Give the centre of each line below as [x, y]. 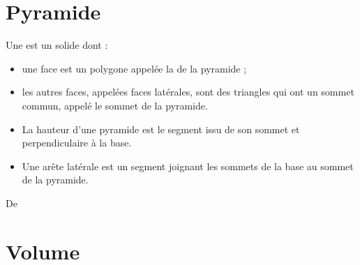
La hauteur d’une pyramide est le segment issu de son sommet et [161, 129]
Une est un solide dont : [57, 45]
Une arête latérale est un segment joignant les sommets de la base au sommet [188, 166]
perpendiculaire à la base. [77, 143]
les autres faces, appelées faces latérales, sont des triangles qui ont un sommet [188, 92]
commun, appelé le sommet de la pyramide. [115, 105]
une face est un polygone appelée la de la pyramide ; [134, 68]
